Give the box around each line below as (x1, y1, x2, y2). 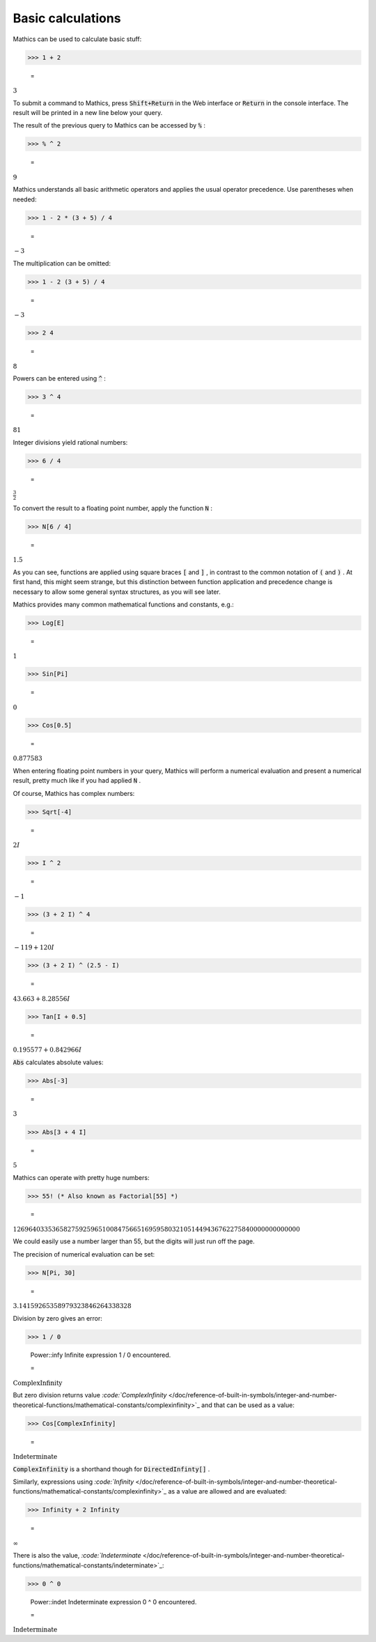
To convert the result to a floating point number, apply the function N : (13, 504, 212, 512)
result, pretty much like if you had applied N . (13, 776, 141, 785)
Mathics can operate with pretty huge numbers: (13, 1173, 150, 1181)
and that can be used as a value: (201, 1401, 295, 1409)
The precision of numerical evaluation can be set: (13, 1250, 155, 1258)
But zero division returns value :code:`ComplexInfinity (13, 1391, 167, 1399)
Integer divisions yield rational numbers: (13, 438, 128, 447)
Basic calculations (13, 10, 121, 26)
